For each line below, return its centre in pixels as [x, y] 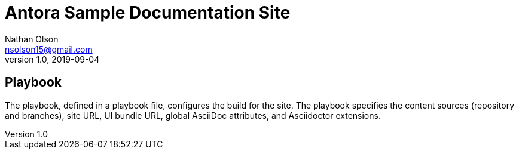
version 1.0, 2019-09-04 [52, 59]
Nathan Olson [32, 39]
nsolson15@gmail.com [49, 49]
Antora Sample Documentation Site [148, 13]
